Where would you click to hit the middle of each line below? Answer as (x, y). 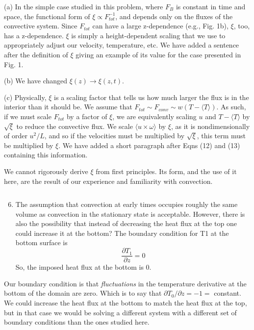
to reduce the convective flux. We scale (75, 126)
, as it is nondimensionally (211, 126)
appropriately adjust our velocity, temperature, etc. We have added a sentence (122, 45)
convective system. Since (41, 26)
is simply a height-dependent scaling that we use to (148, 35)
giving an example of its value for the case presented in (158, 54)
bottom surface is (41, 242)
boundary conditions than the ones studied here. (77, 322)
